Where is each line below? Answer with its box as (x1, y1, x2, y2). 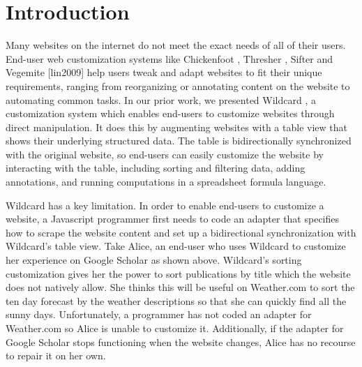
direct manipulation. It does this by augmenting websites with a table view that (6, 119, 347, 134)
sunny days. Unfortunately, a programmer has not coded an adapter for (6, 307, 312, 322)
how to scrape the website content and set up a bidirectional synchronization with (6, 225, 356, 239)
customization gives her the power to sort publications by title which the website (6, 266, 351, 280)
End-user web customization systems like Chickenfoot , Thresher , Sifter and (6, 51, 333, 66)
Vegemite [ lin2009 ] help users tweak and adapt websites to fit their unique (6, 65, 322, 80)
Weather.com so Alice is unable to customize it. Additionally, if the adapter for (6, 321, 344, 335)
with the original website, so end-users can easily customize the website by (6, 147, 324, 161)
